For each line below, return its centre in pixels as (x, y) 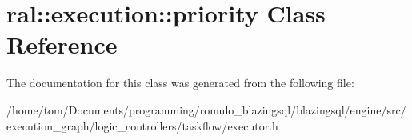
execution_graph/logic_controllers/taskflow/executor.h (142, 125)
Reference (62, 44)
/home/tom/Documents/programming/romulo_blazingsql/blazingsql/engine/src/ (206, 109)
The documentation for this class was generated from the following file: (180, 83)
